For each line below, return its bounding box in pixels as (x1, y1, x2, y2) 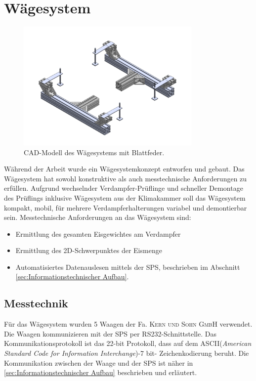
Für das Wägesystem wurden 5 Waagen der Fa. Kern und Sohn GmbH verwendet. (4, 319, 253, 329)
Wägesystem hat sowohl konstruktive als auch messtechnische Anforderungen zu (4, 173, 247, 183)
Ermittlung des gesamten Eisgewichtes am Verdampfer (15, 228, 181, 239)
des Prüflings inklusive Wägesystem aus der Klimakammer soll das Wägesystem (4, 192, 246, 203)
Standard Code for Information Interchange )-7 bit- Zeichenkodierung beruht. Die (4, 348, 249, 358)
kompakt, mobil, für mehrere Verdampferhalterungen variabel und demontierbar (4, 202, 247, 212)
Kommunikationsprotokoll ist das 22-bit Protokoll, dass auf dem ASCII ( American (4, 338, 252, 348)
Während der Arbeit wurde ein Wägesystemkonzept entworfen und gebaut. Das (4, 164, 245, 174)
